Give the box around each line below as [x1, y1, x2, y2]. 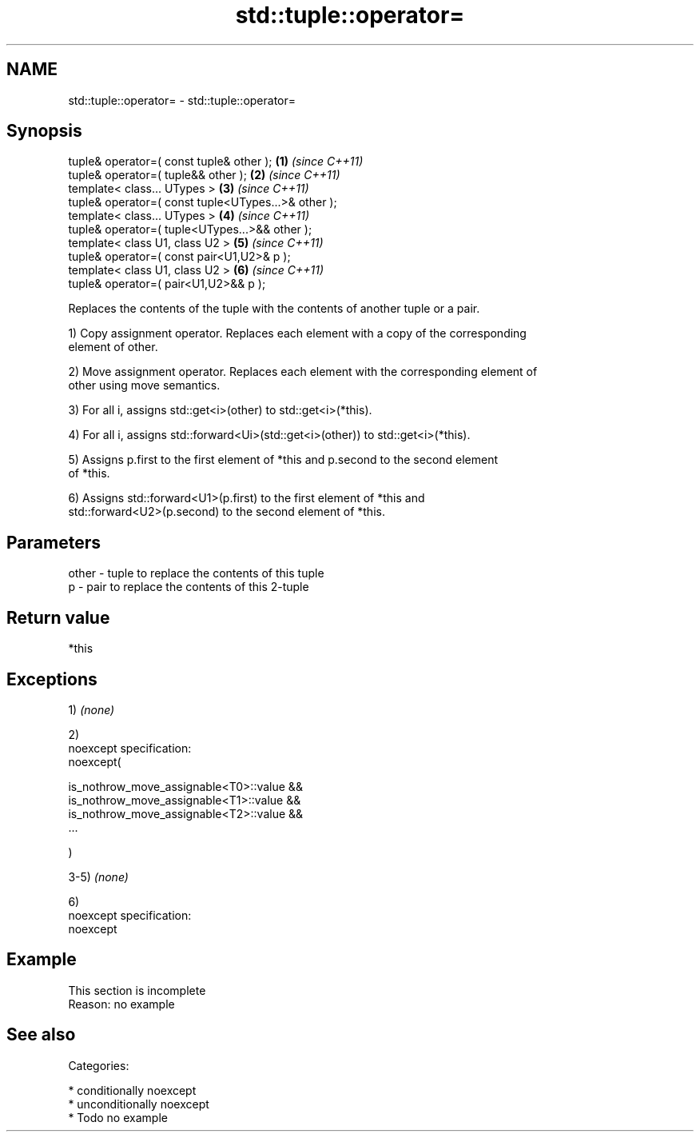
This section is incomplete [68, 983, 206, 997]
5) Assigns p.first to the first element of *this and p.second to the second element [68, 453, 499, 467]
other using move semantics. [68, 378, 221, 393]
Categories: [68, 1058, 129, 1072]
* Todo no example [68, 1110, 168, 1124]
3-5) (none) [68, 869, 129, 884]
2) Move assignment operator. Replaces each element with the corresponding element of [68, 365, 538, 379]
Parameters [6, 532, 101, 553]
